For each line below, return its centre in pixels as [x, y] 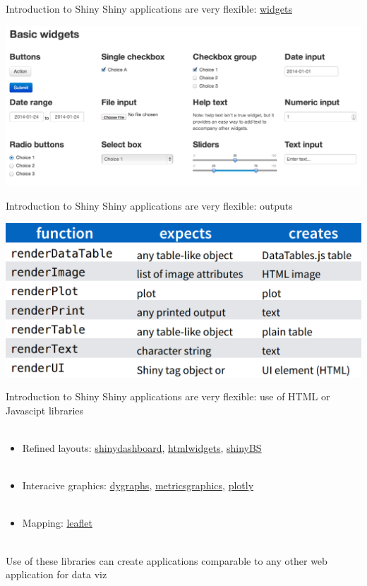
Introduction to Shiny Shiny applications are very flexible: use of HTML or [168, 396]
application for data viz [56, 574]
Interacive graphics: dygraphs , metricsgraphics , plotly [138, 485]
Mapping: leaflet [57, 523]
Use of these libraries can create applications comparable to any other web [167, 560]
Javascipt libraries [45, 410]
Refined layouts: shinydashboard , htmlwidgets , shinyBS [142, 448]
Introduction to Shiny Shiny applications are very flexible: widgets [149, 8]
